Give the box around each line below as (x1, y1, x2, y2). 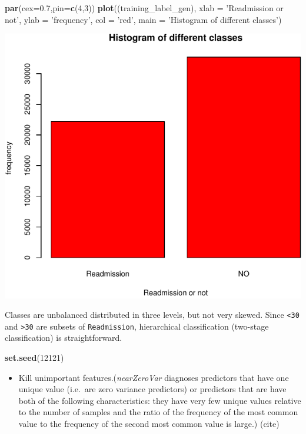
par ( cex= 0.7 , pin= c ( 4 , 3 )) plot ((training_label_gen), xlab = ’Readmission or (5, 2, 284, 14)
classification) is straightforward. (5, 331, 122, 344)
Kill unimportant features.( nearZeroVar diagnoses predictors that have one (18, 371, 289, 383)
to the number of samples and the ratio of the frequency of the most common (18, 406, 298, 418)
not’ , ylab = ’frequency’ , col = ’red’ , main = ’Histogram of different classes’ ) (5, 13, 282, 25)
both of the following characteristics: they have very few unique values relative (18, 394, 301, 406)
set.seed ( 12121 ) (5, 351, 64, 364)
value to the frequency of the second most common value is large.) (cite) (18, 417, 280, 429)
